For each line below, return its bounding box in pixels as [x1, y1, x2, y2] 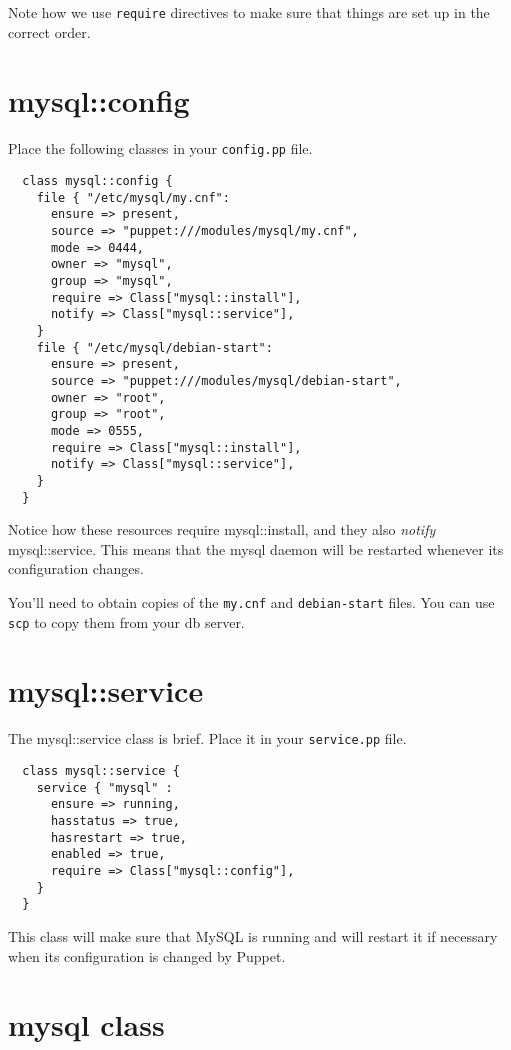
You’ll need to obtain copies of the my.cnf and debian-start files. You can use [8, 591, 495, 612]
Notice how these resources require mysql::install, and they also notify [8, 519, 436, 540]
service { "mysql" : [36, 780, 173, 795]
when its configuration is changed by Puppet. [8, 945, 286, 966]
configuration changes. [8, 558, 144, 579]
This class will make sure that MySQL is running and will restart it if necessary [8, 925, 498, 946]
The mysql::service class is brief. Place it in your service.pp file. [8, 728, 407, 749]
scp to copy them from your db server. [8, 611, 245, 632]
